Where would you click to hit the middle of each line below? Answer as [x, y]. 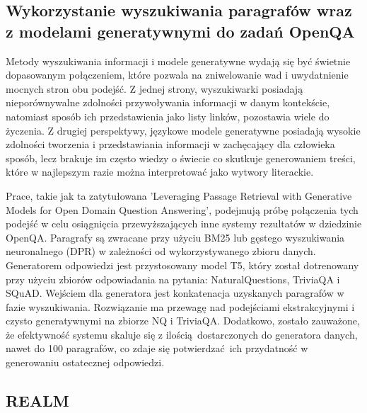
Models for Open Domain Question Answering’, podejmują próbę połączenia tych [182, 209]
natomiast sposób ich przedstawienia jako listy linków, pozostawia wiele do [168, 116]
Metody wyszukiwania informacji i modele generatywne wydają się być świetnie [178, 61]
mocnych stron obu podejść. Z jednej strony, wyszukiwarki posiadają [155, 88]
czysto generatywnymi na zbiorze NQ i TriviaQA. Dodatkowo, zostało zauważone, [183, 321]
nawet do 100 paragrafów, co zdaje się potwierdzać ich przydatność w [157, 348]
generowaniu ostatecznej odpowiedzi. [85, 362]
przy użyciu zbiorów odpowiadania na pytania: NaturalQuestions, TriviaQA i [173, 279]
